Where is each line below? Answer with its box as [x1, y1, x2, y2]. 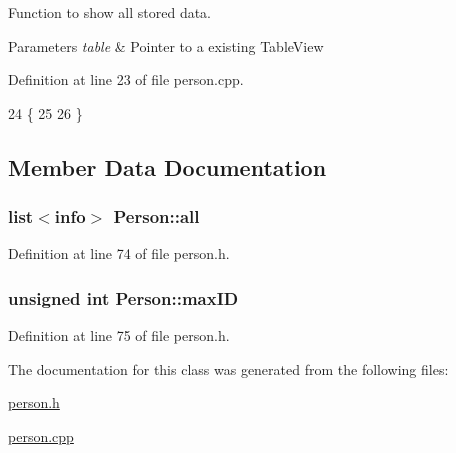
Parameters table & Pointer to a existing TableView [8, 35, 324, 56]
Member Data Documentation [8, 151, 327, 182]
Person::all [113, 204, 200, 229]
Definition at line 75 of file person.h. [8, 325, 230, 346]
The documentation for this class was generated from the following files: [8, 358, 449, 379]
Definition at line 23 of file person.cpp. [8, 69, 244, 90]
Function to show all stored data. [8, 2, 212, 22]
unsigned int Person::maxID [8, 285, 239, 310]
